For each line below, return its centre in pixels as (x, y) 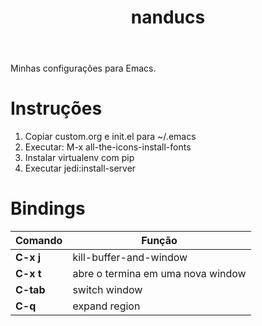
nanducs (168, 17)
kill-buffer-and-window (130, 258)
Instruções (56, 108)
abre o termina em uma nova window (159, 274)
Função (159, 241)
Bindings (48, 208)
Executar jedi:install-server (80, 168)
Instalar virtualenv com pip (79, 158)
